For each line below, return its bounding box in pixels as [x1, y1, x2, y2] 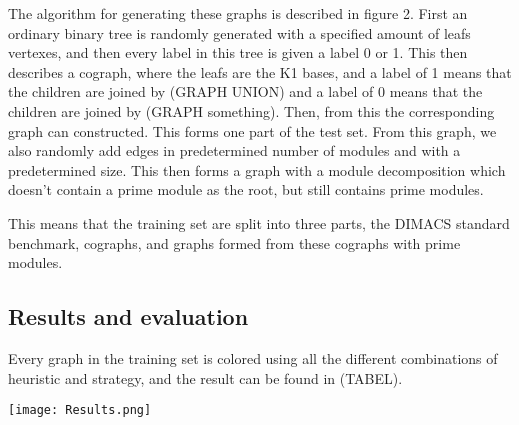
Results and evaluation [8, 301, 249, 332]
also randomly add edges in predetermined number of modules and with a [8, 140, 461, 161]
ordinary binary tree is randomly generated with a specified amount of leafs [8, 22, 471, 43]
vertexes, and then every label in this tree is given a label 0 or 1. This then [8, 42, 468, 63]
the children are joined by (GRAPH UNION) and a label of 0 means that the [8, 81, 483, 102]
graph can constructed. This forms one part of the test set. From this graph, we [8, 120, 497, 141]
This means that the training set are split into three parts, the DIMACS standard [8, 212, 510, 233]
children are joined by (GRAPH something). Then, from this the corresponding [8, 100, 495, 121]
